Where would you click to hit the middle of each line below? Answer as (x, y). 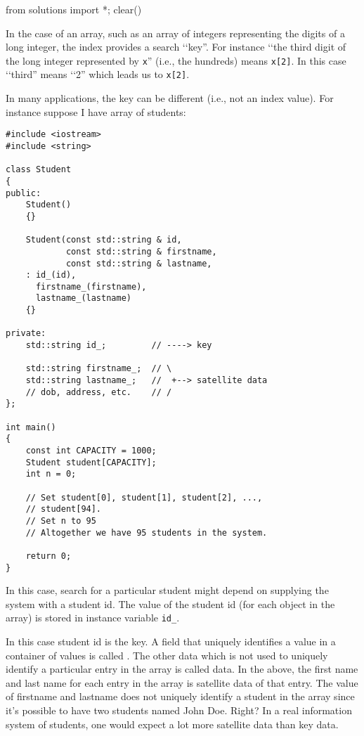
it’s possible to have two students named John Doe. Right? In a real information (179, 710)
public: (24, 193)
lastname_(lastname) (83, 298)
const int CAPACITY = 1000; (91, 451)
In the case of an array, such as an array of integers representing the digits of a (175, 33)
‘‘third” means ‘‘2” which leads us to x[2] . (98, 74)
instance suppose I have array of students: (96, 111)
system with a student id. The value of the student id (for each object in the (170, 603)
